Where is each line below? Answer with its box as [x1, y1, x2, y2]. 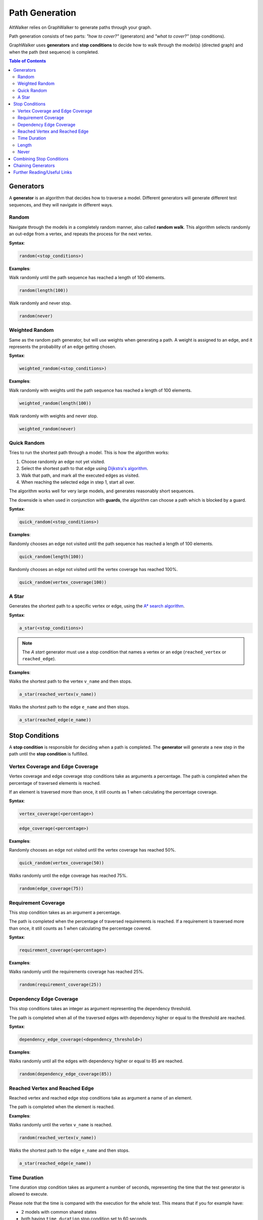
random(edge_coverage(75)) [19, 886, 84, 892]
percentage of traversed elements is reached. [9, 780, 101, 786]
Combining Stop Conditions [13, 156, 69, 162]
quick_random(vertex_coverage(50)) [19, 860, 104, 866]
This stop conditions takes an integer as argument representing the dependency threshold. [9, 1006, 192, 1012]
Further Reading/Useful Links [13, 169, 73, 175]
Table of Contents [9, 58, 46, 64]
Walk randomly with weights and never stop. [9, 413, 98, 419]
